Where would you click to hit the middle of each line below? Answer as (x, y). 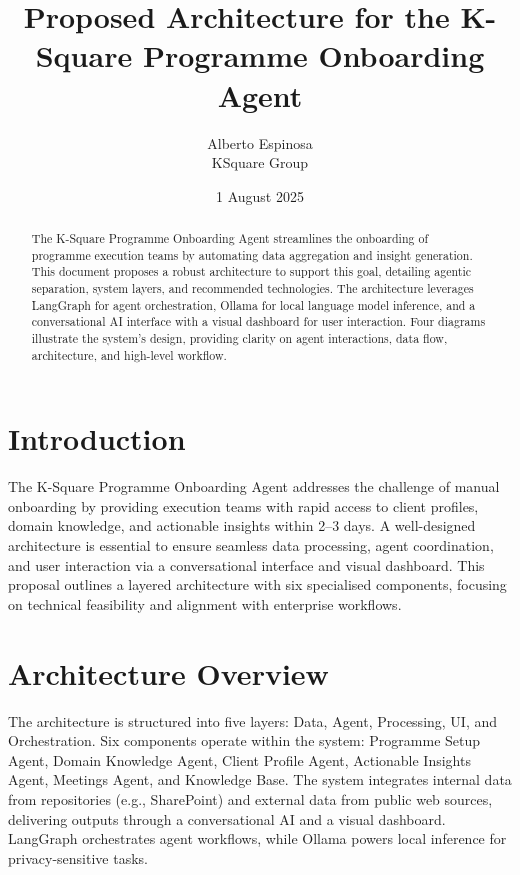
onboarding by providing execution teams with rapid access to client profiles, (243, 505)
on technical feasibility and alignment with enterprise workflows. (205, 603)
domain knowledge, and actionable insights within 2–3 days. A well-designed (242, 525)
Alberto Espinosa (260, 142)
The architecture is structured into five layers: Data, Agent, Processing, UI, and (253, 720)
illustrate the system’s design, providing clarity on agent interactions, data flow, (239, 338)
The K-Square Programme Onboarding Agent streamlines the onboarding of (230, 238)
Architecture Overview (168, 672)
